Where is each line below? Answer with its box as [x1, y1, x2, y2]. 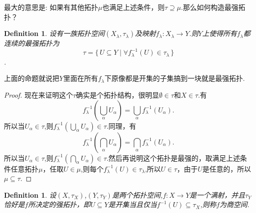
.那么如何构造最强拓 [181, 2, 246, 12]
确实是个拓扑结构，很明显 [76, 89, 159, 100]
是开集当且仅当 [108, 199, 157, 210]
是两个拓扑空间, [112, 189, 163, 200]
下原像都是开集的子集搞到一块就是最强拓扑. [104, 73, 245, 83]
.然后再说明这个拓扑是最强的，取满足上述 [106, 152, 240, 163]
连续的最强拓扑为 [4, 38, 59, 48]
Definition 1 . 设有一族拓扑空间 [4, 28, 105, 38]
